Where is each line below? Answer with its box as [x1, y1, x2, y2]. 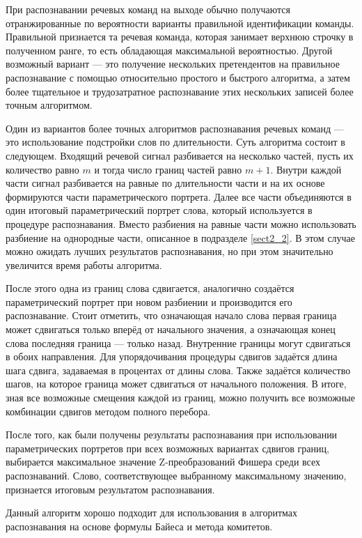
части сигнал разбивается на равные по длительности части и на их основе [6, 176, 325, 190]
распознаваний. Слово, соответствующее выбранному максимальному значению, [6, 468, 347, 482]
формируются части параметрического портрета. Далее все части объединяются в [6, 189, 352, 203]
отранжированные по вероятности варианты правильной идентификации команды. [6, 15, 354, 30]
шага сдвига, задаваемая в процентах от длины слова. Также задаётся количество [6, 362, 351, 377]
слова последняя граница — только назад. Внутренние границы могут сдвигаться [6, 335, 351, 350]
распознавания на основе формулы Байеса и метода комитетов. [6, 518, 273, 533]
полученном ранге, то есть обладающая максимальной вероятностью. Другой [6, 43, 333, 57]
